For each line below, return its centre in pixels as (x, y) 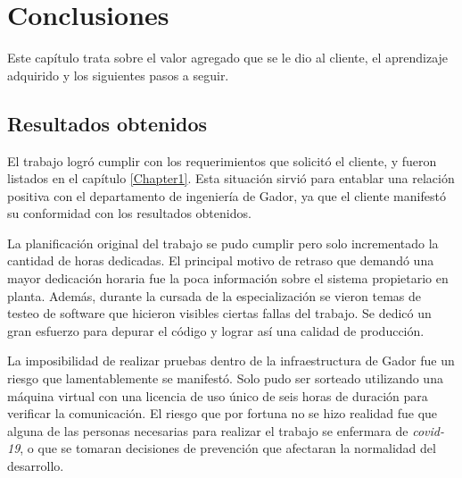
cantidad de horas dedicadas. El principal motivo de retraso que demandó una (221, 260)
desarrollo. (36, 466)
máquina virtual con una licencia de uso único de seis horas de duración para (218, 395)
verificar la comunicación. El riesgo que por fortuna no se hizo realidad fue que (223, 413)
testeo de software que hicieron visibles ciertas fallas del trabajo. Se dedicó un (219, 313)
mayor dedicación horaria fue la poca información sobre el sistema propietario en (228, 278)
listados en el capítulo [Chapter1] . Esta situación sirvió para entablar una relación (231, 178)
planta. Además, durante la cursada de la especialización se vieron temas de (214, 295)
